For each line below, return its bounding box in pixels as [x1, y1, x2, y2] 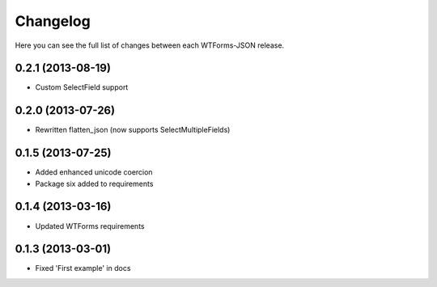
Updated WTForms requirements [35, 221, 145, 230]
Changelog [15, 12, 91, 30]
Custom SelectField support [35, 82, 129, 92]
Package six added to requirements [35, 179, 154, 188]
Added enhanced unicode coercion [35, 167, 153, 177]
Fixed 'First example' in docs [35, 264, 131, 273]
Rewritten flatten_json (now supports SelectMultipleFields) [35, 125, 231, 135]
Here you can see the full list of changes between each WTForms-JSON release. [15, 40, 285, 50]
